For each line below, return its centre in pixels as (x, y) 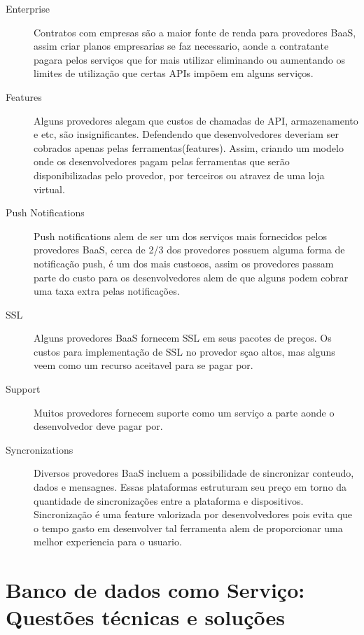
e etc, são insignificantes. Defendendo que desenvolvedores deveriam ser (186, 134)
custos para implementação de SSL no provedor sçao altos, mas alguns (184, 351)
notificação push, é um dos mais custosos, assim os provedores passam (184, 263)
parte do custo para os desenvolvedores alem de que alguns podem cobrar (191, 277)
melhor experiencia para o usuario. (108, 542)
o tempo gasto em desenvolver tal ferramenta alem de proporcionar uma (188, 528)
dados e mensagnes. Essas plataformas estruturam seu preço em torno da (190, 487)
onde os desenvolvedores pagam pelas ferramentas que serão (162, 161)
